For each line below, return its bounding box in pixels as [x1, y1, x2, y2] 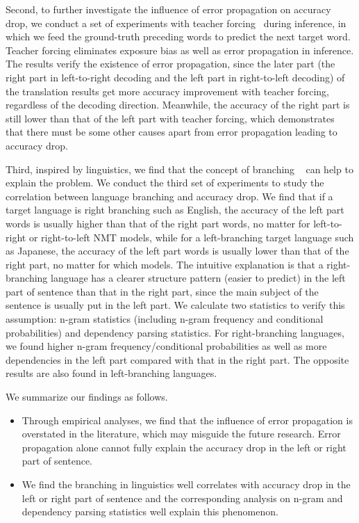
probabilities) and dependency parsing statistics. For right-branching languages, [6, 325, 344, 339]
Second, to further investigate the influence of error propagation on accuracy [6, 2, 331, 16]
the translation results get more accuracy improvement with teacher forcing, [6, 83, 329, 98]
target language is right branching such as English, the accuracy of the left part [6, 202, 344, 217]
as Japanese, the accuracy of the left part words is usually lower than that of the [6, 243, 349, 258]
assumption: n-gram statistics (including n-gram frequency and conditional [6, 312, 324, 326]
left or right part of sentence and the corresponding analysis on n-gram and [22, 490, 343, 505]
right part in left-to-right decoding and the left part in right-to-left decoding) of [6, 70, 345, 84]
